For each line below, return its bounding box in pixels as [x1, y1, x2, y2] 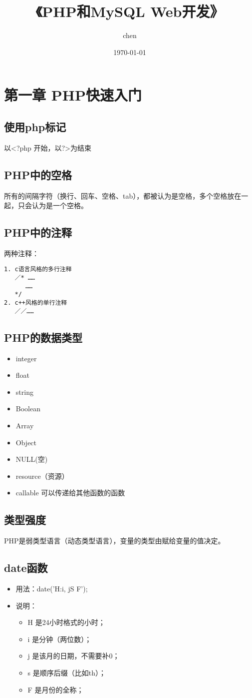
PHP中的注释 [4, 225, 72, 240]
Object [15, 437, 37, 447]
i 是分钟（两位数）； [27, 633, 92, 644]
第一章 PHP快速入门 [4, 85, 142, 105]
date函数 [4, 560, 48, 575]
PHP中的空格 [4, 167, 72, 182]
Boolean [15, 403, 40, 414]
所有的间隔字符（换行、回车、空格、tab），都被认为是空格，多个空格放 [4, 190, 235, 201]
